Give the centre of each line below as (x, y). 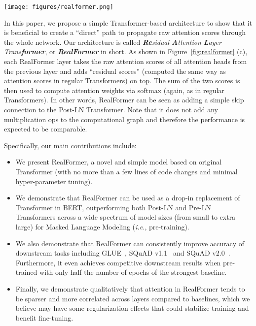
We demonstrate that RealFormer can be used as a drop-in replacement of (128, 198)
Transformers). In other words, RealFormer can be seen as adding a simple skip (124, 100)
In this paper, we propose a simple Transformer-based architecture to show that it (128, 22)
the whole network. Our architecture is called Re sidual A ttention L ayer (113, 42)
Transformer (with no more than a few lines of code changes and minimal (127, 171)
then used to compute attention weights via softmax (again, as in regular (114, 90)
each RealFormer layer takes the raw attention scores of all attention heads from (126, 61)
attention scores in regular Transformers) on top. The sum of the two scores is (122, 81)
